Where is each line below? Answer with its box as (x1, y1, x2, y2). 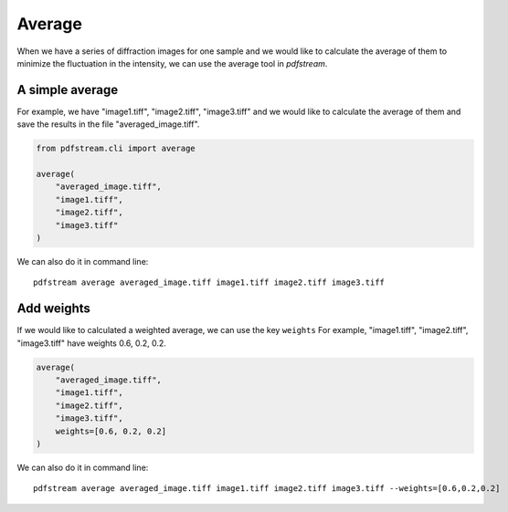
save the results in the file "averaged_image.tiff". (16, 119, 200, 130)
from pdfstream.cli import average (36, 143, 196, 154)
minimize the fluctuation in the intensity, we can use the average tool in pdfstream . (16, 57, 328, 68)
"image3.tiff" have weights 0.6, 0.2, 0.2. (16, 338, 166, 349)
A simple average (16, 82, 119, 98)
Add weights (16, 301, 91, 317)
